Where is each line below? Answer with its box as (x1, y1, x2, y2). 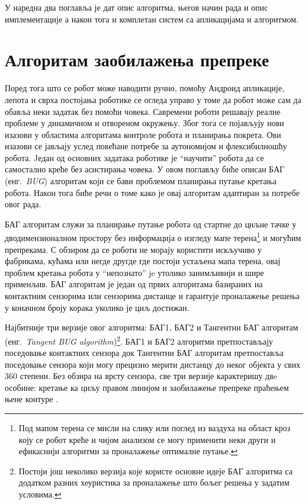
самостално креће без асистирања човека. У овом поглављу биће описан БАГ (5, 163, 285, 175)
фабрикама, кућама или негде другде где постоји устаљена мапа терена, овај (5, 255, 281, 267)
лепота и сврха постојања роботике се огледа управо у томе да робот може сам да (5, 93, 301, 105)
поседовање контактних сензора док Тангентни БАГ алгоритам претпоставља (5, 346, 284, 359)
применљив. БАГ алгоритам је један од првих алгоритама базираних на (5, 278, 263, 290)
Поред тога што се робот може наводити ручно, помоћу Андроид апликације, (5, 82, 284, 94)
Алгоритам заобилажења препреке (5, 47, 269, 72)
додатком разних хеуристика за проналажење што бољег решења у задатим (18, 476, 290, 489)
